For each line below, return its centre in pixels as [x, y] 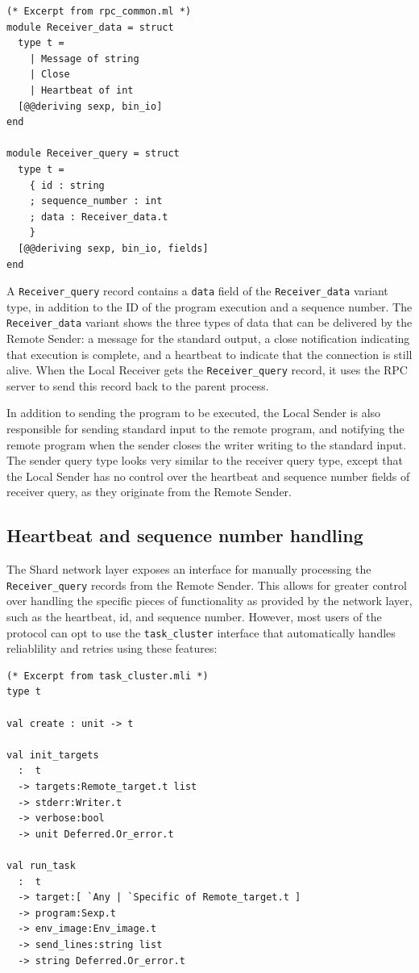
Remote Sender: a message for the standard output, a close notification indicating [208, 338]
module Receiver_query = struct [93, 154]
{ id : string [67, 185]
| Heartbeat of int [81, 90]
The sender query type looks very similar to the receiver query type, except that [205, 460]
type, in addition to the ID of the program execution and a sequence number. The [209, 306]
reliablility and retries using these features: [112, 648]
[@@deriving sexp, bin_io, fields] [113, 248]
